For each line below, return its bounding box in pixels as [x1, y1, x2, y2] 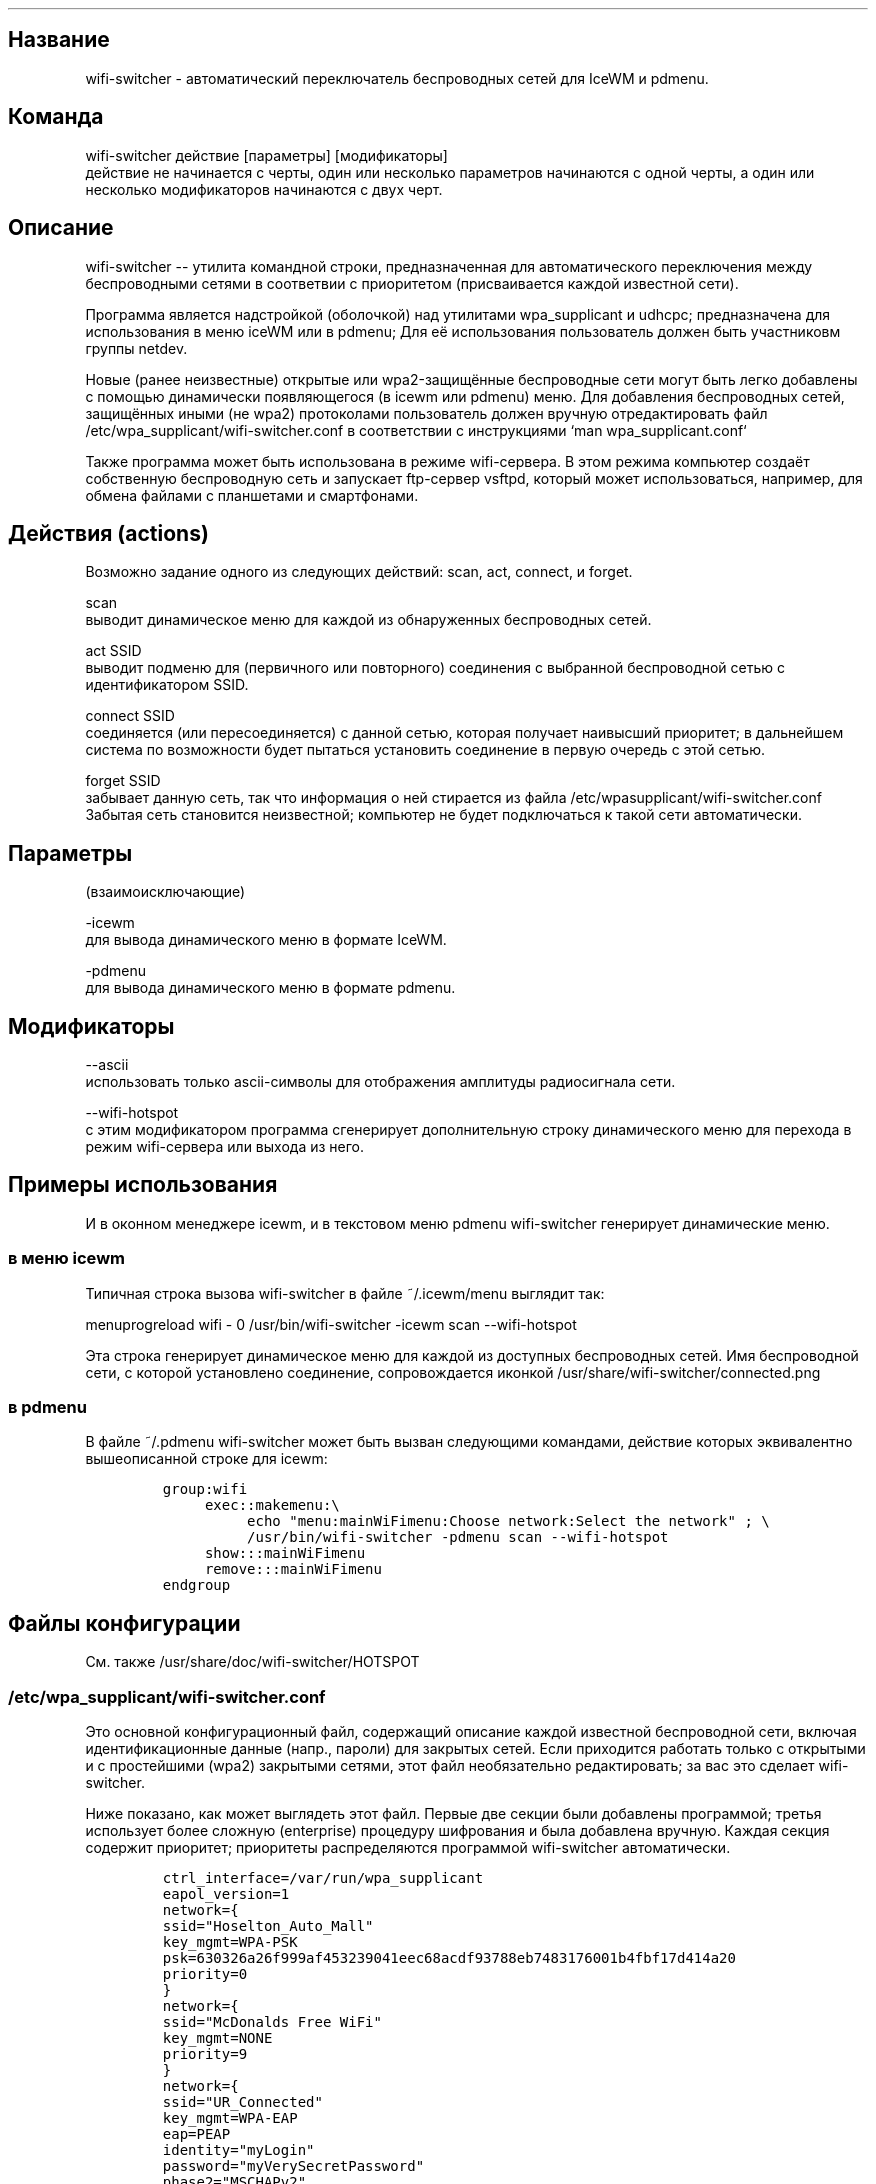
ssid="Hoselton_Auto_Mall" [162, 1918, 374, 1934]
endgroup [162, 1577, 231, 1594]
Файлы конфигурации [8, 1610, 241, 1636]
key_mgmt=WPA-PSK [162, 1934, 298, 1950]
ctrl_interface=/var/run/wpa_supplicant [162, 1870, 484, 1886]
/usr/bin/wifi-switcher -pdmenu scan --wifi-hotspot [247, 1529, 669, 1546]
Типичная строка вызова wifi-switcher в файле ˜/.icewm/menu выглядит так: [85, 1284, 605, 1302]
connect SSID [85, 707, 175, 725]
